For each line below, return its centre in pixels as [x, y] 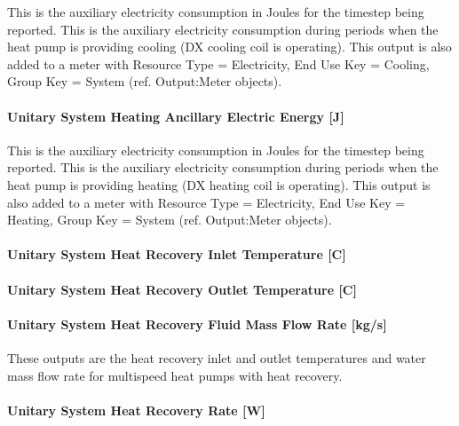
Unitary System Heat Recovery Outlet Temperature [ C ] [182, 289]
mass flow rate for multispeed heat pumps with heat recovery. [175, 375]
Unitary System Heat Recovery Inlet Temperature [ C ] [177, 254]
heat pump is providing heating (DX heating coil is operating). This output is [219, 184]
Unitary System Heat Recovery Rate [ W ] [136, 410]
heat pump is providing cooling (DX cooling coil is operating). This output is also [229, 47]
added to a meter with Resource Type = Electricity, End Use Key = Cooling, [218, 63]
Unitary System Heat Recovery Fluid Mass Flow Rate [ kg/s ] [197, 323]
